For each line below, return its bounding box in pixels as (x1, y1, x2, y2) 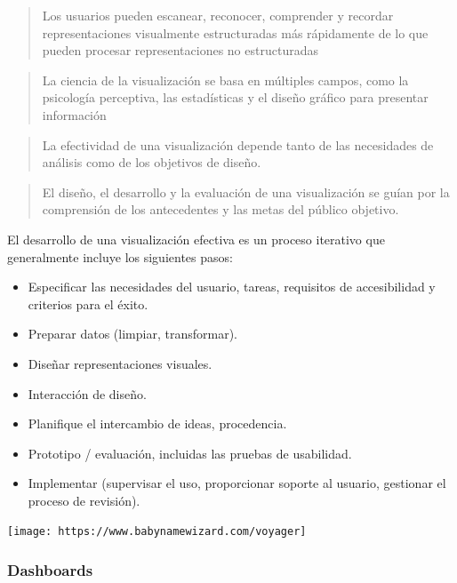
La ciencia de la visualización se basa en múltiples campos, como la (42, 70, 409, 89)
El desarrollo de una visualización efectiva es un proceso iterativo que (7, 229, 385, 248)
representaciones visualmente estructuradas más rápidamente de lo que (42, 23, 429, 42)
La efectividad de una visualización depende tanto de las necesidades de (42, 135, 434, 154)
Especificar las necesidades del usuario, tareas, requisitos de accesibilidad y (28, 277, 436, 296)
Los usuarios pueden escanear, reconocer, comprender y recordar (42, 6, 394, 24)
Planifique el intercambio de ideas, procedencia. (28, 414, 287, 433)
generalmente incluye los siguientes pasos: (7, 247, 233, 266)
